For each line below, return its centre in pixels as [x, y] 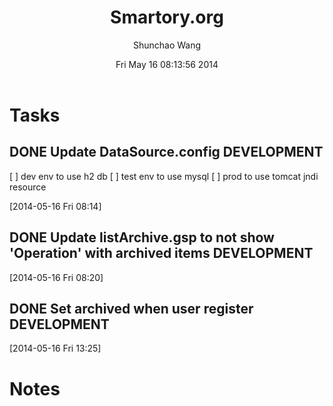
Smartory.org [167, 17]
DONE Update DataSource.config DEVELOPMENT [166, 152]
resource [28, 187]
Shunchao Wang [167, 45]
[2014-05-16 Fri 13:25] [55, 348]
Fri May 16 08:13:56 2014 [167, 64]
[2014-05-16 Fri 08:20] [56, 277]
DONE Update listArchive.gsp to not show [142, 237]
